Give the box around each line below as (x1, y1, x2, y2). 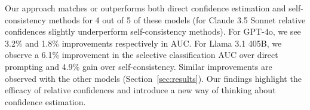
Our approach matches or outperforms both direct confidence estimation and (5, 2, 286, 14)
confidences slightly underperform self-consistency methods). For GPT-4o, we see (5, 25, 301, 38)
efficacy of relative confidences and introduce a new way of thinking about (5, 84, 276, 96)
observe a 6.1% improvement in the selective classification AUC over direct (5, 48, 278, 61)
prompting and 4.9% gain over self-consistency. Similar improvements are (5, 60, 272, 72)
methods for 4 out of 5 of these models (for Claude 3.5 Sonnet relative (48, 13, 306, 26)
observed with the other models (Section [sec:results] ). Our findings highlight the (5, 72, 302, 84)
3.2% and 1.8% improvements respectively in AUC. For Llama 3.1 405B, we (5, 36, 282, 49)
